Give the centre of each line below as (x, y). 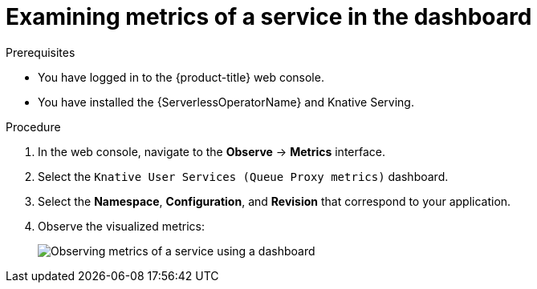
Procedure (33, 126)
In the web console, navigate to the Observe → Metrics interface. (212, 151)
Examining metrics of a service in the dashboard (269, 17)
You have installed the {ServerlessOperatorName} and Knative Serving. (226, 102)
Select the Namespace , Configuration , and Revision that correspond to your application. (275, 201)
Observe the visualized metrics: (121, 226)
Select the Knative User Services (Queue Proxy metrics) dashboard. (243, 176)
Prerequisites (41, 52)
